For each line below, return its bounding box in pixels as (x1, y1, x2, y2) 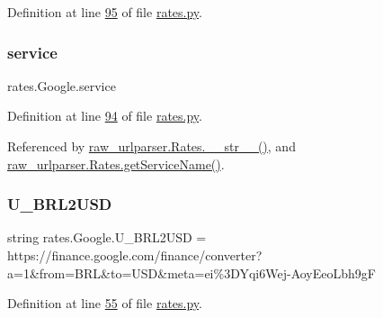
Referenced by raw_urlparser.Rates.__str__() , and (7, 137, 296, 155)
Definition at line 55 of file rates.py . (7, 294, 202, 313)
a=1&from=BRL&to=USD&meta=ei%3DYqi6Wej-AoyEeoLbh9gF (7, 263, 376, 282)
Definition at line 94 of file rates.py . (7, 106, 202, 125)
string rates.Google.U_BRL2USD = (7, 228, 207, 247)
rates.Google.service (7, 76, 116, 95)
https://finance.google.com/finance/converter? (7, 246, 263, 264)
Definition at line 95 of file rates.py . (7, 3, 202, 21)
